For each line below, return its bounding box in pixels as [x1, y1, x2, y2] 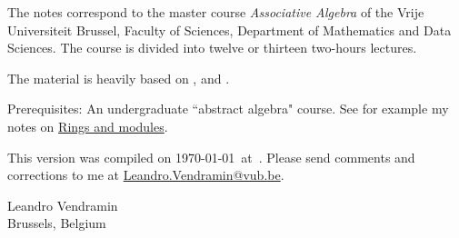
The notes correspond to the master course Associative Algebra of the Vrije [7, 3, 424, 21]
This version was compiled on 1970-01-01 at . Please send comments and [7, 147, 415, 166]
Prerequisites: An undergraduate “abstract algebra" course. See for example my [7, 99, 449, 118]
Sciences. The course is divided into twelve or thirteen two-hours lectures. [7, 38, 417, 57]
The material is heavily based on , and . [7, 68, 230, 87]
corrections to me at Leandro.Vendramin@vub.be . [7, 165, 284, 184]
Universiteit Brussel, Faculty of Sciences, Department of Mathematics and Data [7, 20, 452, 39]
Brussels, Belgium [7, 213, 106, 233]
